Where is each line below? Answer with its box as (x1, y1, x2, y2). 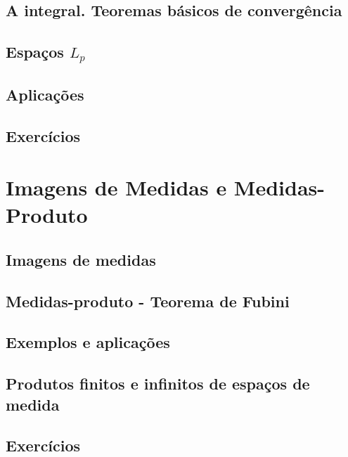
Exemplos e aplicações (6, 331, 170, 353)
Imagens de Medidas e (6, 173, 227, 202)
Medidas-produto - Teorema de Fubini (6, 290, 290, 311)
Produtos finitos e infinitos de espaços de (6, 373, 310, 394)
